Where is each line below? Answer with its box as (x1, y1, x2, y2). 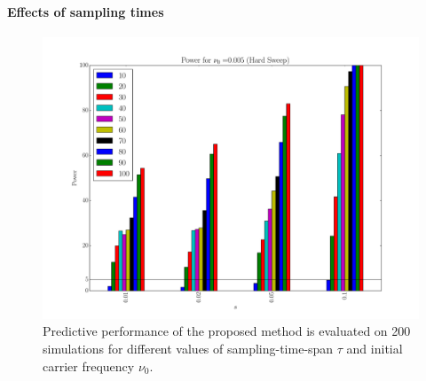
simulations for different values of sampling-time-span (43, 338, 334, 357)
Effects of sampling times (7, 2, 164, 20)
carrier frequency (43, 356, 135, 375)
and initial (346, 338, 403, 357)
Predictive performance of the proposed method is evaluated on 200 (43, 322, 411, 340)
